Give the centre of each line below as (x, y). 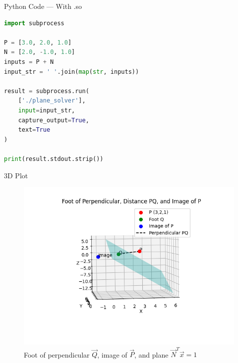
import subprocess (34, 23)
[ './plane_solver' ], (52, 101)
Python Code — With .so (43, 6)
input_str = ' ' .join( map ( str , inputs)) (72, 72)
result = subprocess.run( (47, 91)
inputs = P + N (29, 62)
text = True (34, 130)
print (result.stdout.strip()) (54, 159)
